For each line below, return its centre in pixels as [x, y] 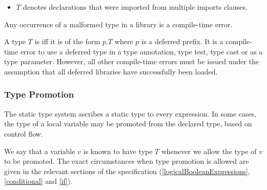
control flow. [24, 133]
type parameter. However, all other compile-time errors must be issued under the [132, 61]
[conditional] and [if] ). [39, 181]
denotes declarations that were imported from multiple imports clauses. [135, 7]
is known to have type [118, 151]
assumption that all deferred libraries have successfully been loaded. [111, 71]
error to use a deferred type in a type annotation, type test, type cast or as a [141, 51]
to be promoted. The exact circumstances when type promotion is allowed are [127, 161]
